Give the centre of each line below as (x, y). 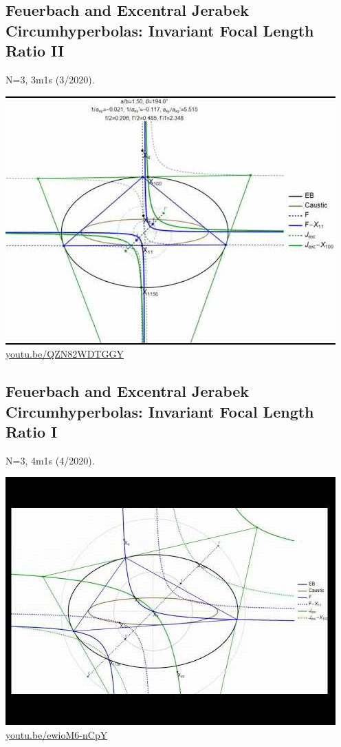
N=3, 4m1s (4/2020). (50, 460)
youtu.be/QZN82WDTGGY (65, 354)
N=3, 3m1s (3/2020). (50, 79)
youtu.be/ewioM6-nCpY (57, 734)
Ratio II (35, 51)
